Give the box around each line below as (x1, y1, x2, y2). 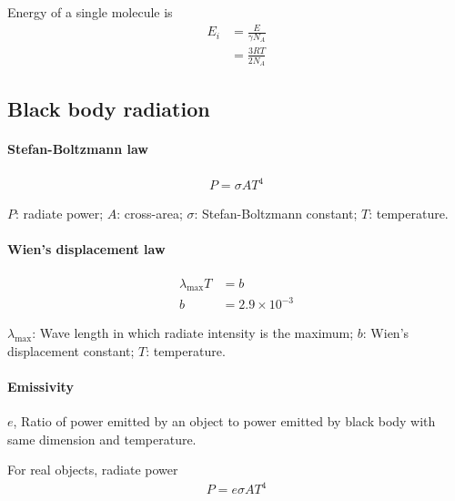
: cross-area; (116, 204, 183, 223)
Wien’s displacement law (7, 240, 166, 259)
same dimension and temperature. (7, 429, 197, 448)
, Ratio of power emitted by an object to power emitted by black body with (13, 412, 436, 430)
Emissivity (7, 376, 74, 395)
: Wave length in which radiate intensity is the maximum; (32, 323, 354, 343)
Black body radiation (7, 94, 210, 122)
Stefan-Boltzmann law (7, 138, 148, 158)
